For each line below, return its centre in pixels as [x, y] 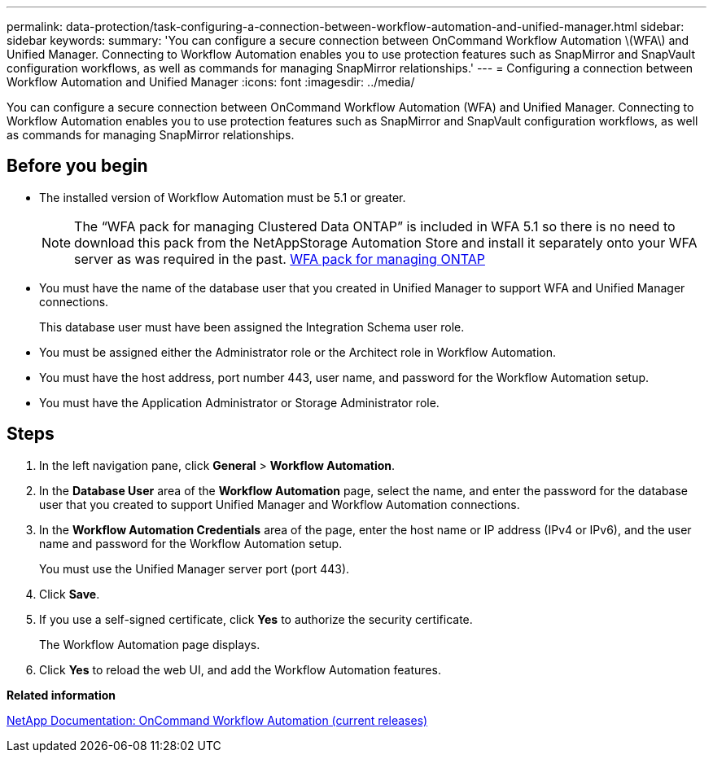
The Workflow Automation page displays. [150, 644]
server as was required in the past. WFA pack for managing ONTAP [280, 259]
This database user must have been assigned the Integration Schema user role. [252, 327]
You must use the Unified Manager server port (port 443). [195, 568]
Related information [61, 695]
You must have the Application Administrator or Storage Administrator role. [239, 402]
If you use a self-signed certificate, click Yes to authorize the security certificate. [256, 619]
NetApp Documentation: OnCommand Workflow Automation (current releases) [217, 720]
